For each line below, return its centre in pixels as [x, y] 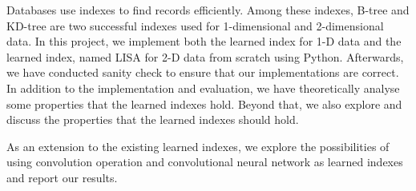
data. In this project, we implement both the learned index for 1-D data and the [204, 41]
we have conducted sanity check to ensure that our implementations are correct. [203, 72]
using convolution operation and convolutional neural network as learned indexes [205, 162]
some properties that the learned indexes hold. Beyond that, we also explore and [204, 103]
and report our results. [62, 177]
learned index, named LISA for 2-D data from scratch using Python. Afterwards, [205, 56]
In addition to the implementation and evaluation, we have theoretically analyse [203, 88]
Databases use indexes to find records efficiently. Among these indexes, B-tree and [208, 10]
